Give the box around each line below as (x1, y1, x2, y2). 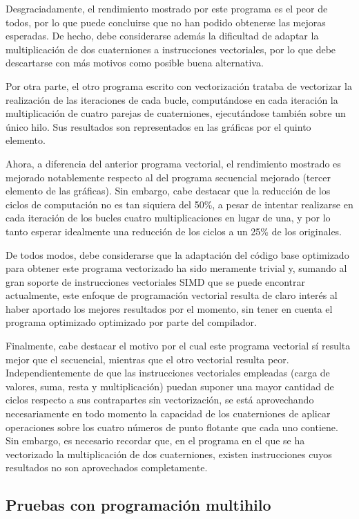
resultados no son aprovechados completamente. (6, 460, 208, 475)
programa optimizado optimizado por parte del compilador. (6, 315, 257, 329)
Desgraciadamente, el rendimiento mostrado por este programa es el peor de (6, 1, 328, 15)
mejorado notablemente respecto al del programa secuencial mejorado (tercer (6, 170, 331, 184)
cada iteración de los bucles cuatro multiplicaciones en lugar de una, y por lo (6, 210, 331, 225)
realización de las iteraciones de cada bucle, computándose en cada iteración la (6, 92, 338, 107)
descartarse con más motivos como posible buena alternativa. (6, 55, 264, 70)
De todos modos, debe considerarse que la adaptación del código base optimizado (6, 247, 349, 262)
